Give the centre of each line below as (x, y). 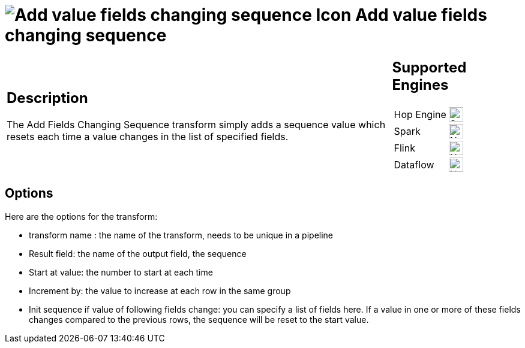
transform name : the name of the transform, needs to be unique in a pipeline (181, 235)
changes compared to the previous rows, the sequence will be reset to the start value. (199, 319)
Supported (429, 67)
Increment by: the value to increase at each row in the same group (160, 290)
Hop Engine (420, 114)
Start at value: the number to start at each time (121, 272)
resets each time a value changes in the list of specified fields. (148, 137)
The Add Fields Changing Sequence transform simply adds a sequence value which (196, 125)
